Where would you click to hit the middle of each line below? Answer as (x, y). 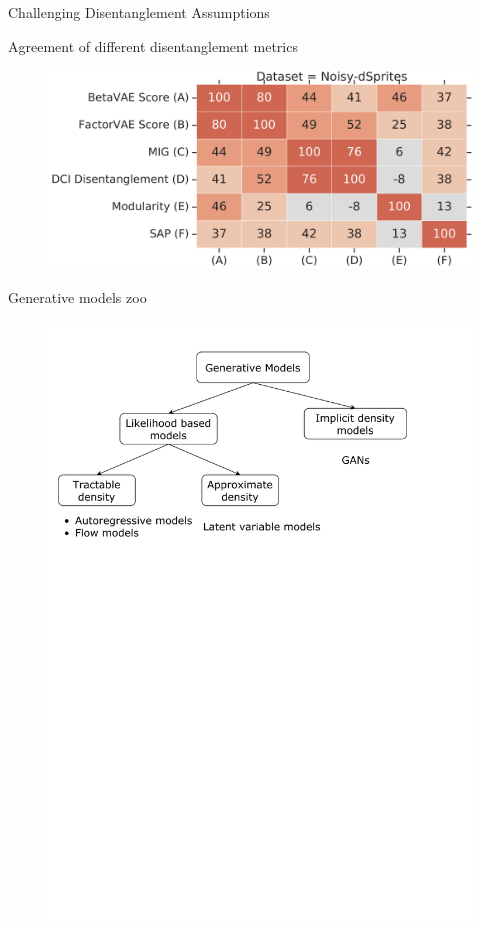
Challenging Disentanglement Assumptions (139, 12)
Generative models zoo (77, 296)
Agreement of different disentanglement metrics (153, 45)
